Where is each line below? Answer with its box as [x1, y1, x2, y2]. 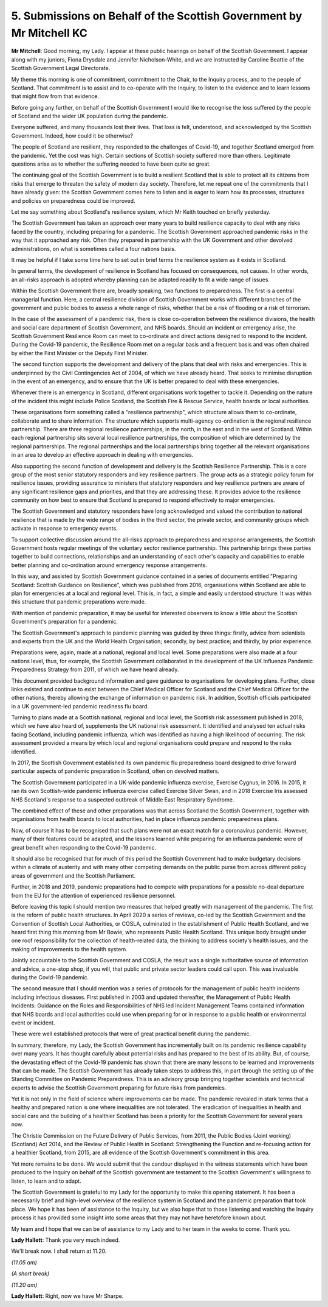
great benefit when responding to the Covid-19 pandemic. [11, 844, 157, 851]
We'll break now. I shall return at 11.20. [11, 1247, 107, 1255]
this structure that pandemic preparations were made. [11, 598, 146, 605]
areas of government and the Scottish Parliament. [11, 872, 136, 879]
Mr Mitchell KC [11, 26, 87, 40]
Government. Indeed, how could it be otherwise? [11, 132, 134, 139]
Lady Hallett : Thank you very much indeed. [11, 1236, 120, 1244]
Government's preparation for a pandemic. [11, 618, 118, 625]
